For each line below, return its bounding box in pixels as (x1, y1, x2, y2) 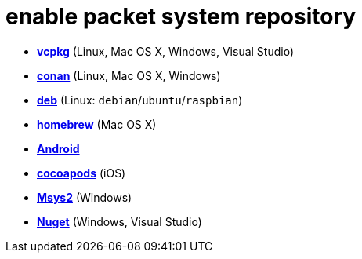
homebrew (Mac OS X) (37, 117, 157, 131)
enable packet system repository (5, 3, 357, 30)
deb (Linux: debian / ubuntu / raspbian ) (37, 93, 243, 107)
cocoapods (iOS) (37, 166, 126, 180)
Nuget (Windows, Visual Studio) (37, 214, 202, 228)
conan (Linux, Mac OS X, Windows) (37, 68, 221, 82)
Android (37, 141, 80, 155)
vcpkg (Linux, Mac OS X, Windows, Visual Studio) (37, 44, 295, 58)
